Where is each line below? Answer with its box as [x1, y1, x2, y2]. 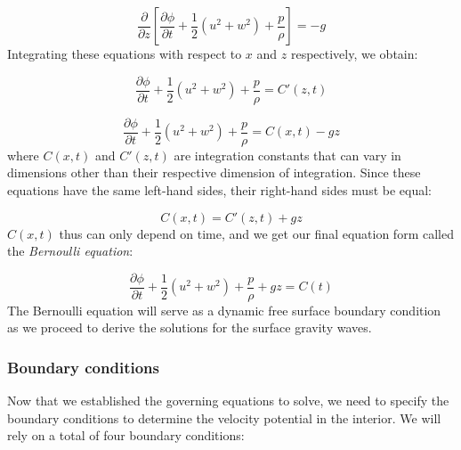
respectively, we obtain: [290, 45, 418, 62]
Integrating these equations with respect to [7, 45, 242, 62]
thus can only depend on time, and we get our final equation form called [59, 224, 454, 242]
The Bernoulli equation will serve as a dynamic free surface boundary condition [7, 300, 441, 319]
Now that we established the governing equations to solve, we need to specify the [7, 391, 449, 410]
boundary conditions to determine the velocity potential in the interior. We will [7, 408, 441, 427]
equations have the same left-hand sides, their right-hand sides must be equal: [7, 180, 432, 199]
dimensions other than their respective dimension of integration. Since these [7, 163, 421, 182]
